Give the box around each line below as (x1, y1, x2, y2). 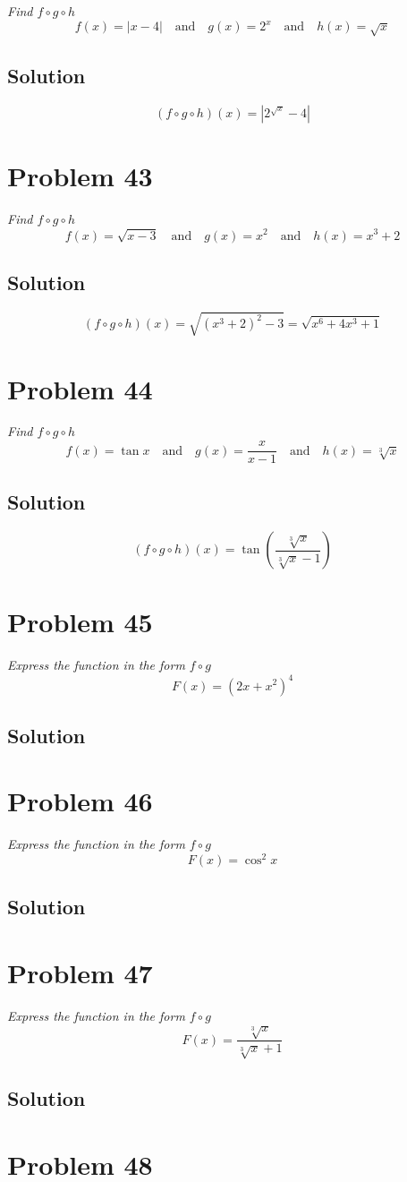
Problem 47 (7, 955, 153, 991)
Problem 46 (7, 783, 153, 819)
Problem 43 (7, 157, 153, 193)
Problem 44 (7, 370, 153, 407)
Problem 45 (7, 604, 153, 640)
